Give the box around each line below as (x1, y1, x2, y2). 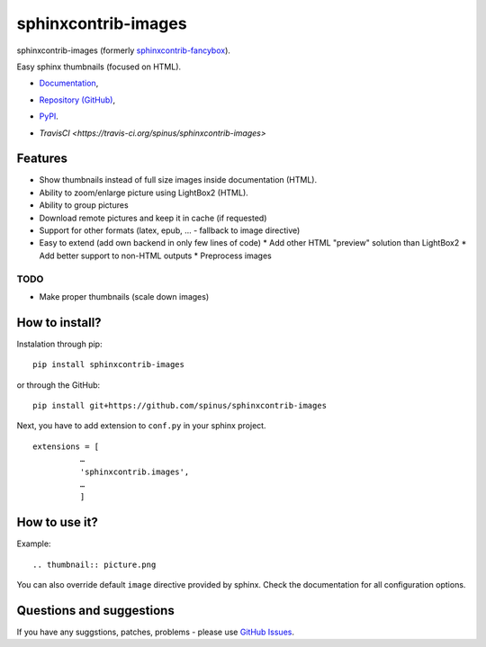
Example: (16, 538, 51, 549)
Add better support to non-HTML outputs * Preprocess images (39, 250, 272, 261)
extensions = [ (32, 441, 100, 452)
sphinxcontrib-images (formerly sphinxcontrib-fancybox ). (16, 45, 231, 56)
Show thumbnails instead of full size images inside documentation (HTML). (39, 175, 318, 185)
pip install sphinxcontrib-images (32, 360, 184, 370)
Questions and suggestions (16, 603, 175, 618)
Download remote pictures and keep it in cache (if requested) (39, 212, 267, 223)
